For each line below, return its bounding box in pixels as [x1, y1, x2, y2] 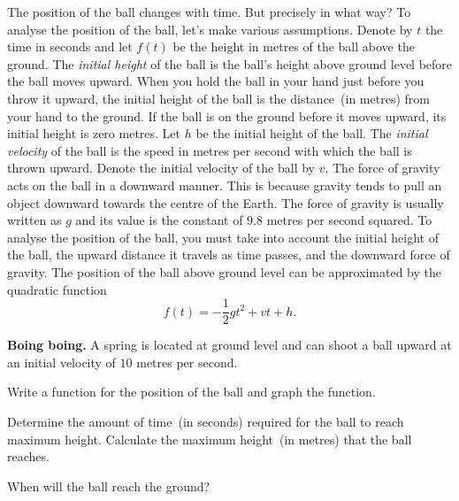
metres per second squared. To [266, 211, 432, 229]
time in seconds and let [7, 37, 133, 56]
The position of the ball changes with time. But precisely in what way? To [7, 3, 411, 20]
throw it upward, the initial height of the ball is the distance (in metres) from [7, 89, 430, 107]
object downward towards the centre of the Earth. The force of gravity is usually [7, 193, 444, 212]
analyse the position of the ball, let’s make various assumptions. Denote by [7, 19, 413, 38]
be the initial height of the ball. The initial [195, 124, 428, 143]
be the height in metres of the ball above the [172, 37, 415, 56]
